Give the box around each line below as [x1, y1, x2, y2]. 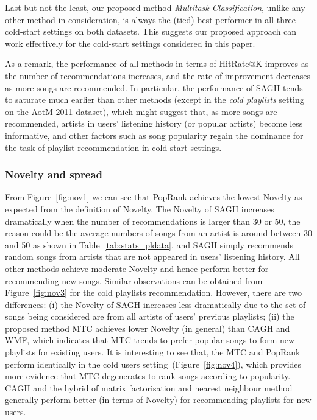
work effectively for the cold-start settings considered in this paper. [5, 37, 255, 49]
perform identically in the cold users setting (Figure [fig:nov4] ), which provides [5, 357, 302, 370]
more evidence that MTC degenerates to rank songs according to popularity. [5, 369, 291, 382]
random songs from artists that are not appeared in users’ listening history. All [5, 250, 300, 263]
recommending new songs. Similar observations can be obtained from [5, 274, 263, 287]
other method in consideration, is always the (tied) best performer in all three [5, 13, 296, 26]
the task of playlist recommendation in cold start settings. [5, 141, 222, 153]
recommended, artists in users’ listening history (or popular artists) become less [5, 117, 303, 130]
